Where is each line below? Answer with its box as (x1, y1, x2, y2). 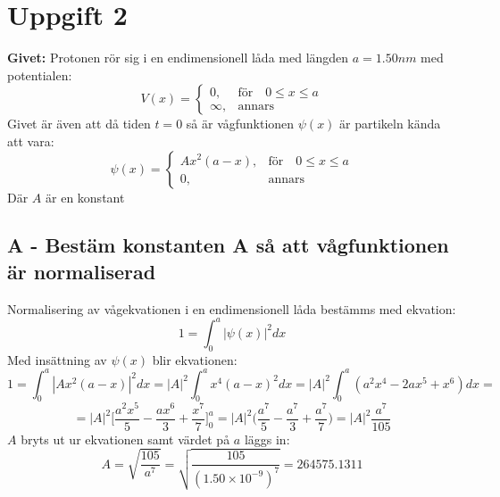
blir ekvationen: (152, 350, 237, 369)
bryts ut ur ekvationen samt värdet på (21, 429, 230, 448)
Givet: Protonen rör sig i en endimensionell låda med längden (7, 48, 349, 67)
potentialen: (7, 65, 72, 84)
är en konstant (46, 187, 125, 206)
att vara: (7, 131, 54, 150)
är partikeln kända (339, 114, 441, 133)
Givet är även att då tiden (7, 114, 151, 133)
